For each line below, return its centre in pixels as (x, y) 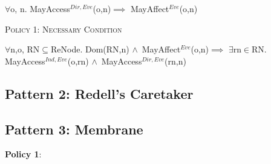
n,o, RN (25, 49)
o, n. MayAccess (40, 8)
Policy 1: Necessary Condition (64, 29)
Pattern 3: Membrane (74, 129)
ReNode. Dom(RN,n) (90, 49)
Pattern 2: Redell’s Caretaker (99, 93)
